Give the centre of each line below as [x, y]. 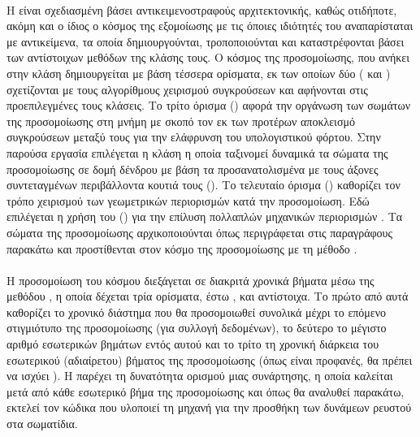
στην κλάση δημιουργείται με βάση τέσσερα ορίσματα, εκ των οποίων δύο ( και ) [199, 73]
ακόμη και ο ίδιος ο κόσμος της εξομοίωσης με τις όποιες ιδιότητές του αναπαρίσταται [210, 26]
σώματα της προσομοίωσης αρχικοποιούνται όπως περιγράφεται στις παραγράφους [200, 232]
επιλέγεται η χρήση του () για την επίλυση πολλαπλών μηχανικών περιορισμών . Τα [205, 216]
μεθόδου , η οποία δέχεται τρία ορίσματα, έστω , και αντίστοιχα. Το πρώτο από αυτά [208, 296]
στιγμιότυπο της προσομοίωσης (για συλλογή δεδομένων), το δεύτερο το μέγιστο [197, 328]
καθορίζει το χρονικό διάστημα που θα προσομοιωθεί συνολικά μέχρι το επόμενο [197, 312]
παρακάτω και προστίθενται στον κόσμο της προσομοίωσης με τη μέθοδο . [182, 248]
